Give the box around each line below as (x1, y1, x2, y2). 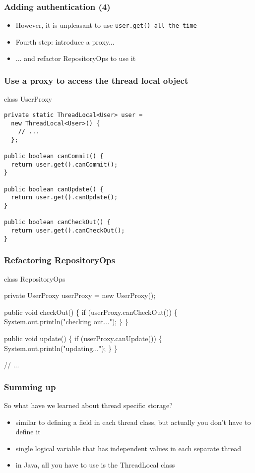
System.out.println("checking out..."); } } (4, 316, 128, 327)
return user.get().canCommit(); (11, 161, 118, 168)
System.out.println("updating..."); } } (4, 343, 118, 353)
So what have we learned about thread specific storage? (4, 400, 173, 410)
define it (15, 426, 41, 437)
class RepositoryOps (4, 273, 65, 284)
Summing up (4, 380, 56, 393)
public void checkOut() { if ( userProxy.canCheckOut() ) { (4, 306, 178, 317)
